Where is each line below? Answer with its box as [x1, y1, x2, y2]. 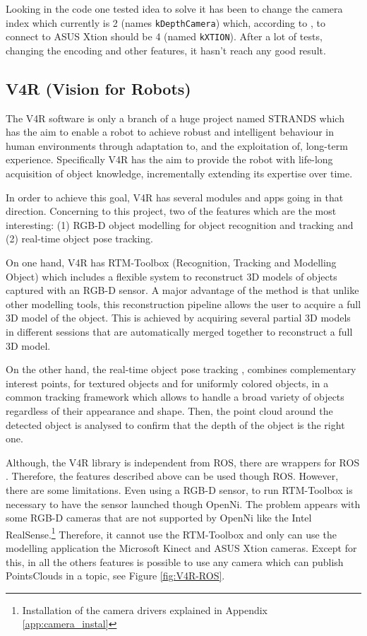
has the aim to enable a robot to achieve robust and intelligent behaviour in [6, 124, 335, 139]
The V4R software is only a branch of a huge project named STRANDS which [6, 110, 344, 125]
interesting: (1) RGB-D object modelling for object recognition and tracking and [6, 217, 354, 232]
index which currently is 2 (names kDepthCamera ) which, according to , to [6, 15, 325, 30]
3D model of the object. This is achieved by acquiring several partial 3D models [6, 310, 351, 325]
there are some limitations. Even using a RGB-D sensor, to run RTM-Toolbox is [6, 482, 353, 497]
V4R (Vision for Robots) [6, 77, 191, 99]
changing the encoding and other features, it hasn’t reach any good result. [6, 42, 326, 57]
